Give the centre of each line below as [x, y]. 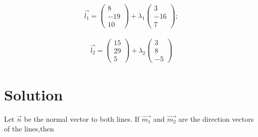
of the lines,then [29, 129]
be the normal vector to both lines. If [82, 118]
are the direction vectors [216, 118]
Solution [34, 94]
